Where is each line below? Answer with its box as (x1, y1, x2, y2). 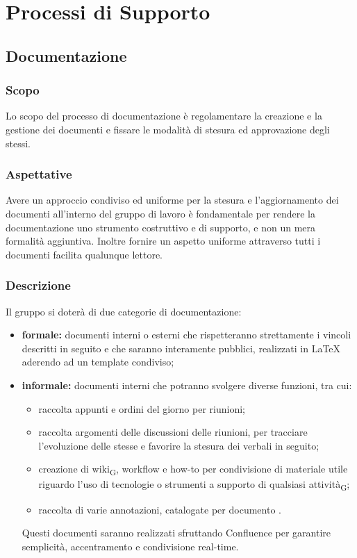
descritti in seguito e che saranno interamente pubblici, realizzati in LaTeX (22, 340, 341, 355)
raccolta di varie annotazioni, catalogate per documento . (38, 502, 281, 516)
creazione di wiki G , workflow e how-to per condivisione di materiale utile (38, 461, 348, 478)
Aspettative (6, 165, 72, 183)
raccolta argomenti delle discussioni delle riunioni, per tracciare (38, 425, 308, 439)
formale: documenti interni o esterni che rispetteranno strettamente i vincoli (22, 327, 351, 342)
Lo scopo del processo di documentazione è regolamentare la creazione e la (6, 108, 322, 123)
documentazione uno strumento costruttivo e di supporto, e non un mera (6, 220, 316, 234)
